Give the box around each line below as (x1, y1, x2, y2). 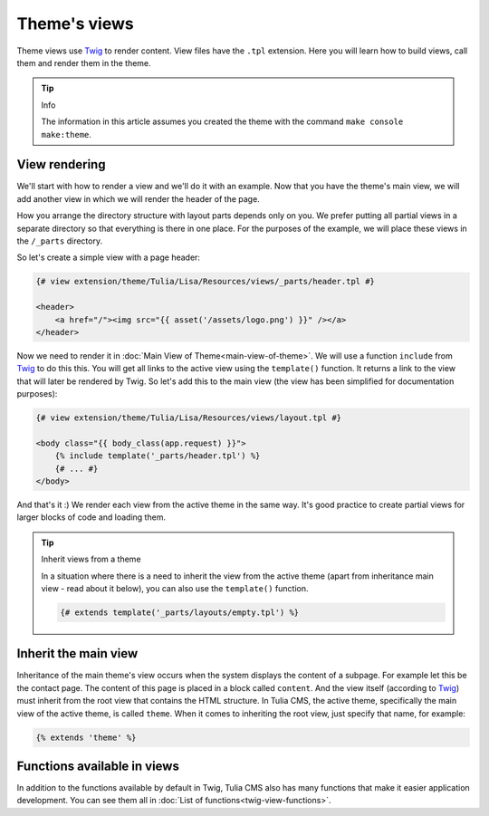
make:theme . (41, 129, 92, 139)
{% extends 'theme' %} (35, 732, 137, 743)
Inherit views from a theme (41, 553, 141, 565)
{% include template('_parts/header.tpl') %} (54, 451, 261, 461)
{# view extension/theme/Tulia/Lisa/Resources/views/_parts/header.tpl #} (35, 276, 376, 287)
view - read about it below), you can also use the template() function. (41, 582, 309, 593)
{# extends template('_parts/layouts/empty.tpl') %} (60, 607, 300, 618)
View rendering (16, 157, 106, 172)
